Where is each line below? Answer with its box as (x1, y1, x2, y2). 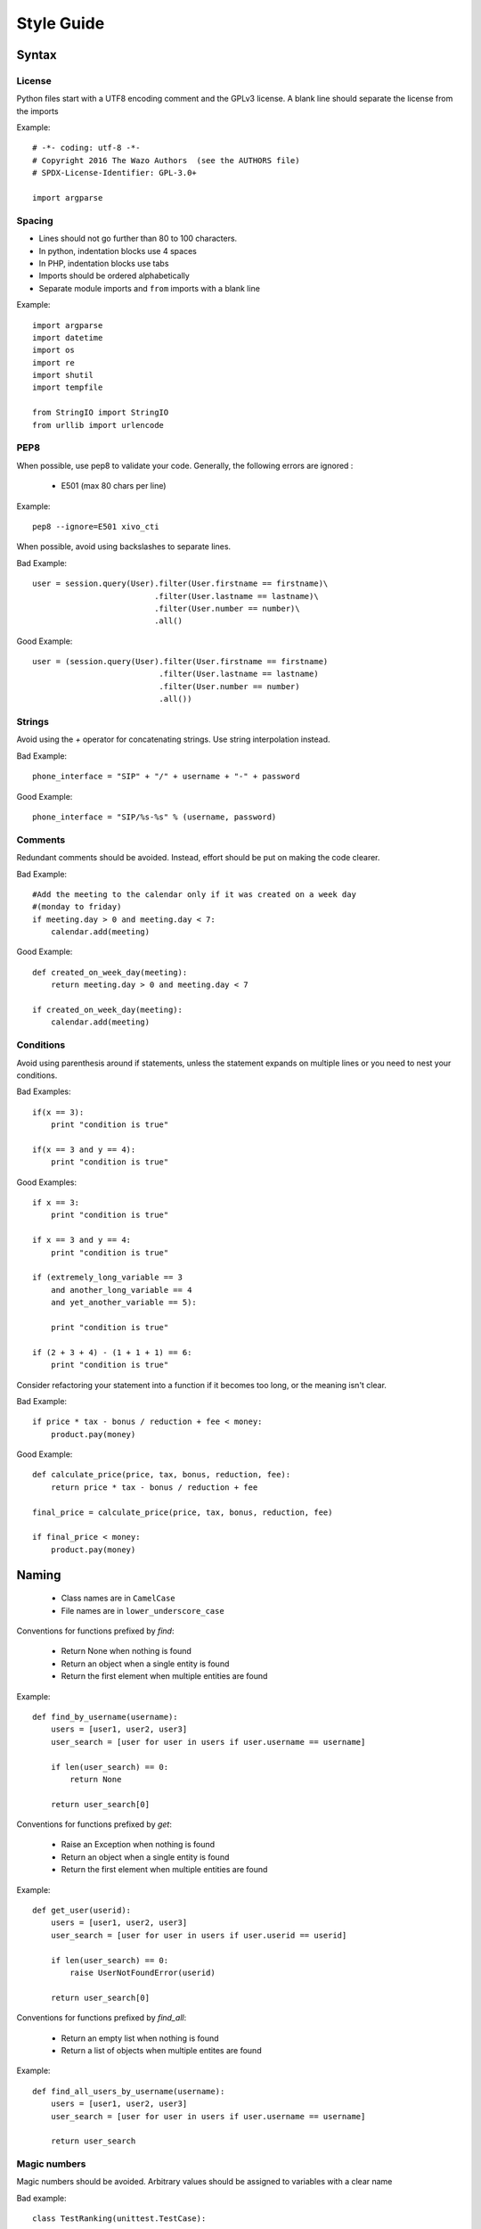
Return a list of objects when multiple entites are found (61, 2044, 262, 2055)
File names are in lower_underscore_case (61, 1605, 224, 1616)
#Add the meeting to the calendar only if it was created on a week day (32, 889, 356, 900)
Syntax (16, 47, 57, 62)
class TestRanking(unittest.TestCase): (32, 2214, 207, 2224)
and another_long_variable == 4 (50, 1285, 192, 1295)
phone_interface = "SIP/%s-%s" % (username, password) (32, 811, 277, 822)
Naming (16, 1567, 61, 1583)
